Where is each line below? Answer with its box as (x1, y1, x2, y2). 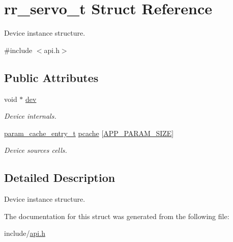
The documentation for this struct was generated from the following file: (4, 210, 229, 221)
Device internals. (4, 111, 56, 121)
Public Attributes (4, 69, 99, 85)
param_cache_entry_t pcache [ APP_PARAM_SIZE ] (4, 127, 174, 138)
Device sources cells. (4, 145, 67, 155)
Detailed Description (4, 170, 115, 185)
